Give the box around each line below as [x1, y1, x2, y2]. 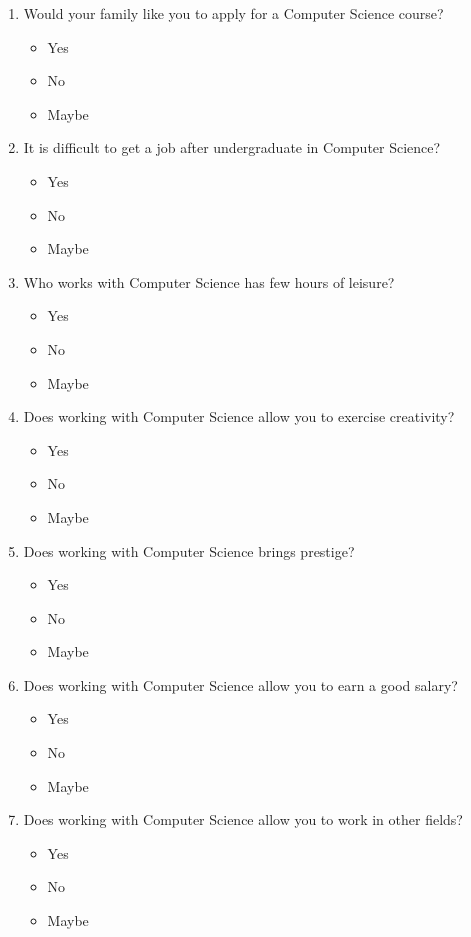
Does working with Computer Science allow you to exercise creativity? [23, 406, 455, 427]
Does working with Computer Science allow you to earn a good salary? [23, 674, 458, 695]
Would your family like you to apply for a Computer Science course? [23, 3, 444, 23]
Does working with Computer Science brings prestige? [23, 540, 355, 561]
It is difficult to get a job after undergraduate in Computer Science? [23, 137, 441, 158]
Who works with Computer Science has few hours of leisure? [23, 271, 395, 292]
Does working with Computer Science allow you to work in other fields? [23, 809, 463, 830]
